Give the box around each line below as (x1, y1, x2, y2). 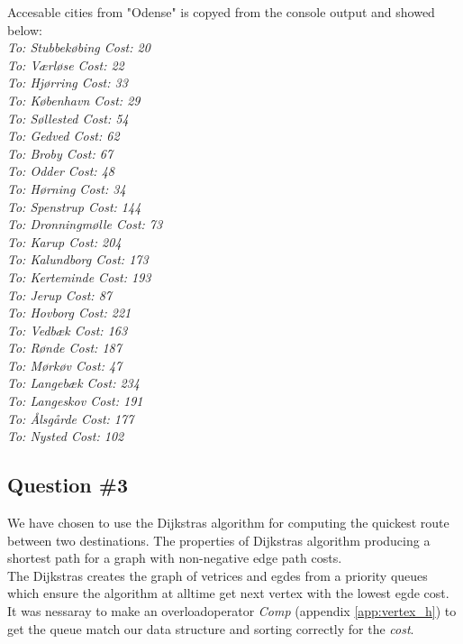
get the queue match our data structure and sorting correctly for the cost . (7, 619, 414, 638)
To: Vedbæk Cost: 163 (7, 320, 128, 339)
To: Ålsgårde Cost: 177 (7, 409, 134, 428)
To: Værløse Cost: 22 (7, 55, 124, 74)
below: (7, 20, 42, 39)
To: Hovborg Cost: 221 (7, 303, 132, 322)
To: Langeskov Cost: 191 (7, 391, 143, 410)
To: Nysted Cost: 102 (7, 427, 124, 446)
